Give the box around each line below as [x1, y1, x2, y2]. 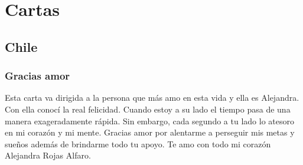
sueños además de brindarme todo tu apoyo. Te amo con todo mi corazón [5, 137, 271, 150]
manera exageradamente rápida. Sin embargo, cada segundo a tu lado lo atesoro [5, 114, 294, 127]
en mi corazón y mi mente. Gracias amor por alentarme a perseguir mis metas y [5, 126, 295, 138]
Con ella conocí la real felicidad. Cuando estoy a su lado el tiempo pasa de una [5, 103, 291, 115]
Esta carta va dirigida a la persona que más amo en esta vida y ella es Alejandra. [5, 91, 299, 104]
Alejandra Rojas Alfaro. [5, 149, 91, 161]
